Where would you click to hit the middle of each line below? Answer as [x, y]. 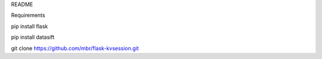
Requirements [28, 15]
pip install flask [30, 26]
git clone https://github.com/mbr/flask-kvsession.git [75, 48]
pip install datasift [33, 37]
